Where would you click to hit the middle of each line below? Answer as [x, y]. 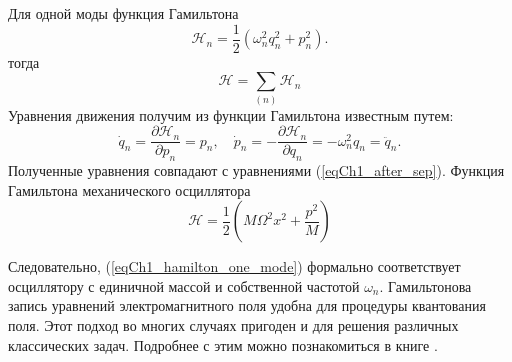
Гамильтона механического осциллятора [129, 189]
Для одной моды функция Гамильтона [123, 13]
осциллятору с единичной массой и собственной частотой [184, 285]
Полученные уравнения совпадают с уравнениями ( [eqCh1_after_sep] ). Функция [256, 170]
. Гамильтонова [425, 285]
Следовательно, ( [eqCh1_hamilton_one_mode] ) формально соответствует [234, 266]
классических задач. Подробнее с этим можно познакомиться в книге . [223, 344]
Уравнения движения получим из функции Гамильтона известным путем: [231, 114]
